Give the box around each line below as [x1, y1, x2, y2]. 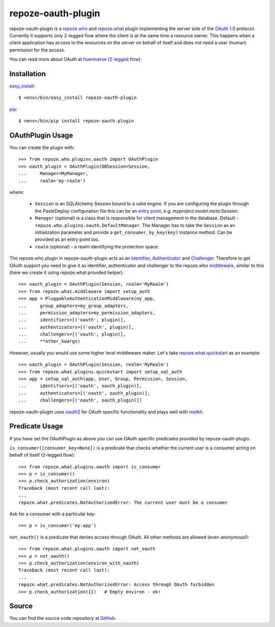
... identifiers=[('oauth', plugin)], [18, 317, 126, 323]
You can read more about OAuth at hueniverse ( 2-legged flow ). [9, 56, 142, 62]
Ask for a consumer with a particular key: [9, 511, 96, 517]
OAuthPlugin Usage [9, 131, 73, 140]
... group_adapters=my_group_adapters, [18, 303, 129, 309]
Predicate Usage [9, 422, 63, 431]
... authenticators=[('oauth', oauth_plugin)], [18, 390, 150, 396]
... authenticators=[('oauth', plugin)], [18, 324, 134, 330]
